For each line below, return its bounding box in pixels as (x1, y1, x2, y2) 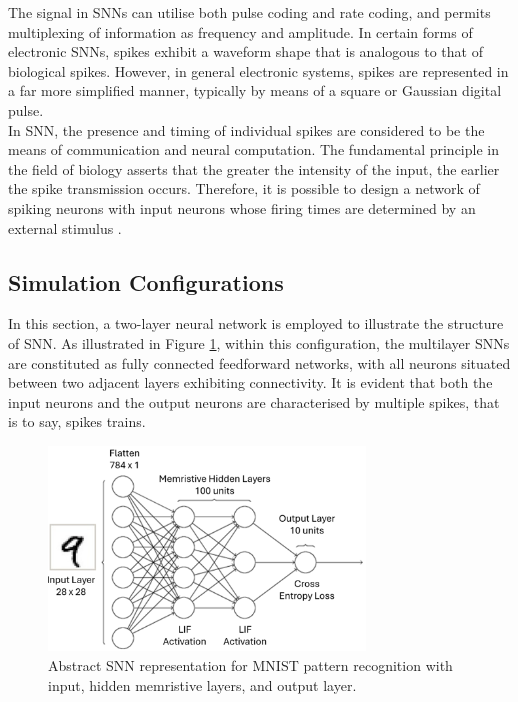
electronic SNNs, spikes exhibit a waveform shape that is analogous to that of (8, 41, 483, 62)
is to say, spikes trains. (8, 411, 146, 432)
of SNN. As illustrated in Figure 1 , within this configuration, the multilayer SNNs (8, 332, 510, 353)
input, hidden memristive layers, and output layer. (48, 674, 357, 695)
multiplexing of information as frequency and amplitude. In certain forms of (8, 21, 473, 42)
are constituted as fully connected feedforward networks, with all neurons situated (8, 352, 511, 373)
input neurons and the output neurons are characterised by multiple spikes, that (8, 391, 500, 412)
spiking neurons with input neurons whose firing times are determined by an (8, 197, 476, 218)
